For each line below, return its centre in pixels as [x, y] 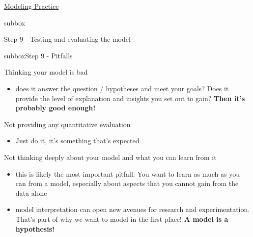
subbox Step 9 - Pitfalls [38, 55]
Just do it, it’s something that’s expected [77, 141]
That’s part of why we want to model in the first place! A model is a [122, 219]
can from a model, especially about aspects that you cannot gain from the [127, 183]
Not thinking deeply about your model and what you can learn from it [110, 157]
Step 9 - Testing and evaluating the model [67, 39]
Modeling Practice [31, 6]
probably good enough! [56, 108]
